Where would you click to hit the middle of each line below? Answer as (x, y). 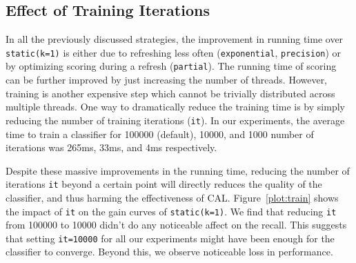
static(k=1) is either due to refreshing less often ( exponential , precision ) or (174, 52)
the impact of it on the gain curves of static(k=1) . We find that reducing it (171, 211)
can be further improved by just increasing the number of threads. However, (167, 80)
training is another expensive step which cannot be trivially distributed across (170, 93)
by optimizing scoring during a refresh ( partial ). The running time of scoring (171, 66)
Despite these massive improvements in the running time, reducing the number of (178, 170)
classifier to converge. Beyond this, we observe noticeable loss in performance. (169, 252)
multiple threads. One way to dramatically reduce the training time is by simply (175, 107)
